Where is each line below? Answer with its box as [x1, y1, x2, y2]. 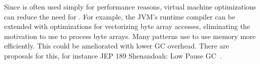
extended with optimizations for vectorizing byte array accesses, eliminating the [4, 21, 250, 31]
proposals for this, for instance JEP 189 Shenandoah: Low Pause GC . [4, 50, 222, 60]
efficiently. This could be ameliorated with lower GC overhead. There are [4, 40, 229, 51]
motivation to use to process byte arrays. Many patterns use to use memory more [4, 30, 256, 41]
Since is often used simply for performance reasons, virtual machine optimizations [4, 1, 256, 11]
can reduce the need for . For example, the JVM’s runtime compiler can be [4, 11, 235, 21]
